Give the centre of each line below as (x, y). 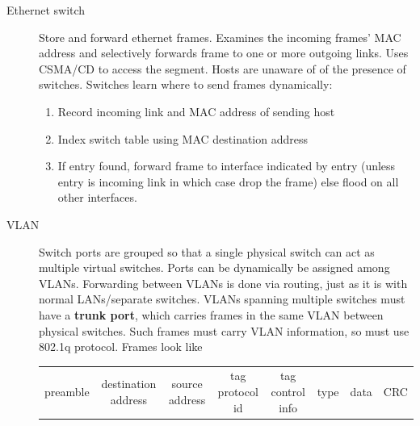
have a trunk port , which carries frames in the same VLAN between (211, 314)
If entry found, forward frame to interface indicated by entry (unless (227, 166)
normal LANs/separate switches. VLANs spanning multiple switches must (222, 299)
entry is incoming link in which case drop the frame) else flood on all (228, 181)
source (187, 384)
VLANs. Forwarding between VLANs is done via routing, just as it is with (223, 283)
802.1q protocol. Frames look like (121, 347)
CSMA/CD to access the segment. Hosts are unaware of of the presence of (223, 68)
